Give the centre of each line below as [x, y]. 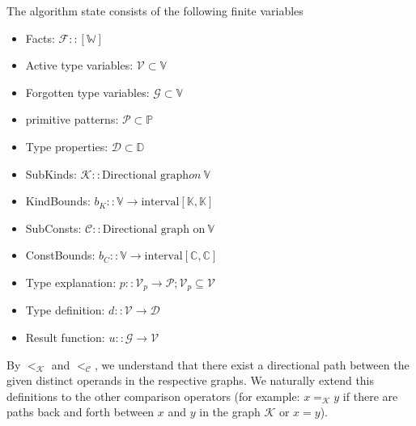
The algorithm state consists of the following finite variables [155, 11]
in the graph [230, 412]
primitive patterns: [72, 119]
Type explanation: [71, 282]
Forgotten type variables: [87, 92]
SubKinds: [51, 173]
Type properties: [67, 146]
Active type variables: [79, 65]
